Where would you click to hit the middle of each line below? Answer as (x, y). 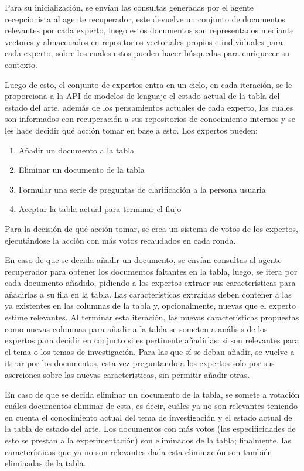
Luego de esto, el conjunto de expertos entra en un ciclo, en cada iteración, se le (148, 84)
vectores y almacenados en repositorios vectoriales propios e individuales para (144, 41)
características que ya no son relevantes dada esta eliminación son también (139, 451)
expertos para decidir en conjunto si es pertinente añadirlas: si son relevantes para (152, 340)
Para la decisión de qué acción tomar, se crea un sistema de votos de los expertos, (151, 228)
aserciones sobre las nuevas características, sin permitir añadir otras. (127, 375)
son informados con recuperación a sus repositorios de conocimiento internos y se (150, 119)
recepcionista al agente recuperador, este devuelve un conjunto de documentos (145, 18)
